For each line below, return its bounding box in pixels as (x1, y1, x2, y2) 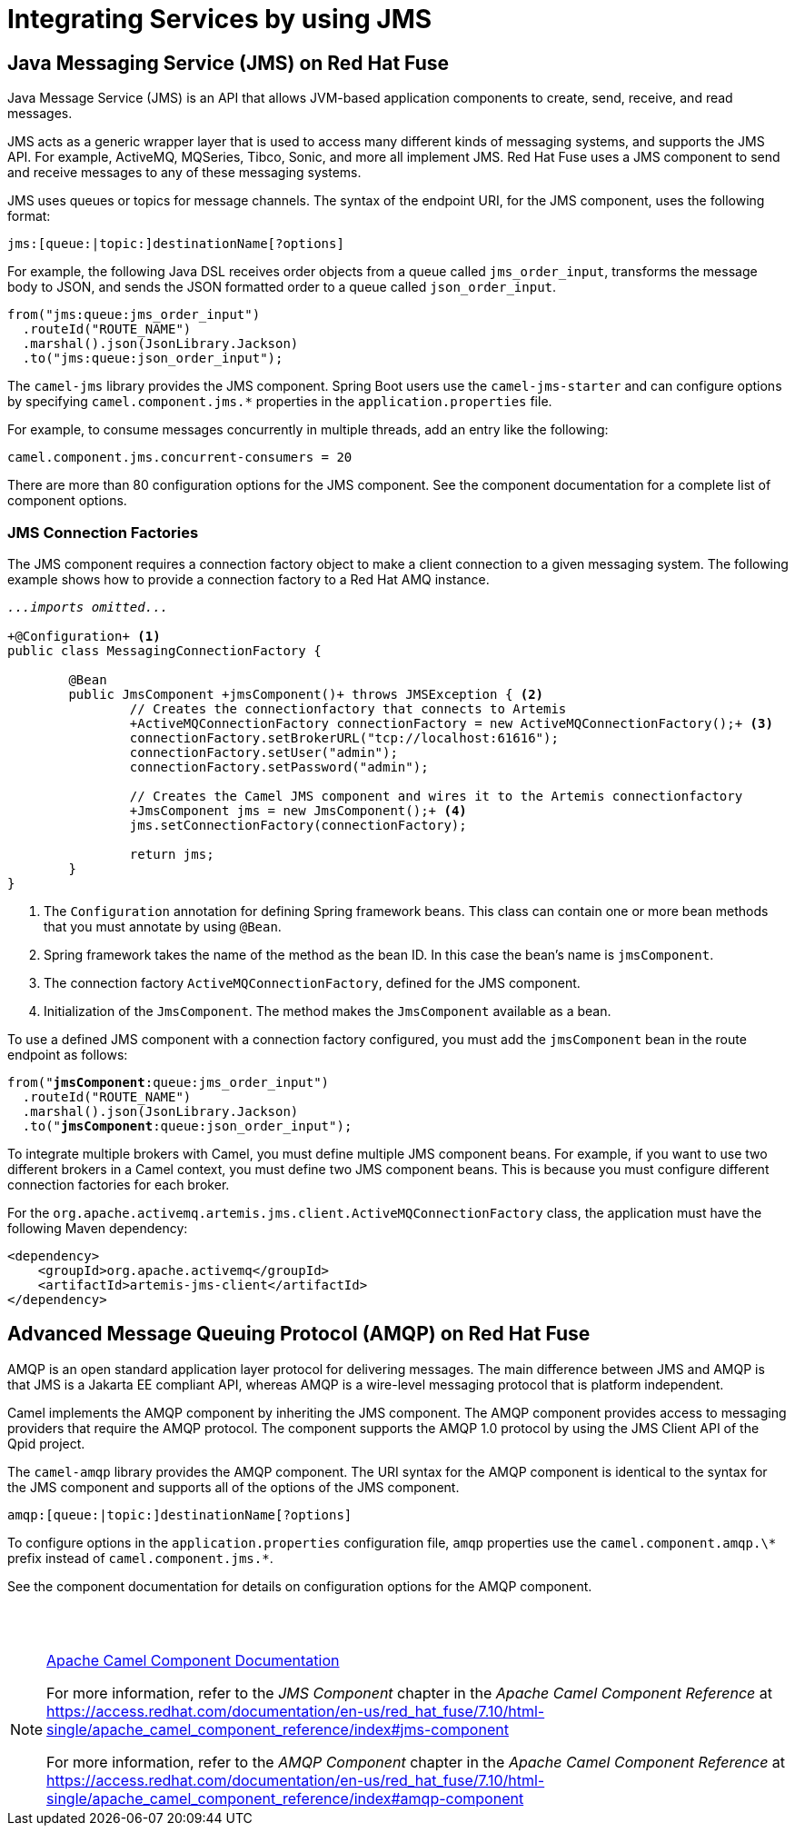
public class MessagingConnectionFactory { (7, 643, 322, 658)
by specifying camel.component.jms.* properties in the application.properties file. (7, 393, 552, 410)
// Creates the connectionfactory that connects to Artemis (129, 701, 567, 716)
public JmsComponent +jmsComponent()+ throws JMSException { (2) (68, 686, 544, 702)
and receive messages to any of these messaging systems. (7, 164, 362, 181)
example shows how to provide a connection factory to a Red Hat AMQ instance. (7, 571, 490, 587)
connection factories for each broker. (7, 1176, 230, 1192)
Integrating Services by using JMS (7, 4, 432, 35)
